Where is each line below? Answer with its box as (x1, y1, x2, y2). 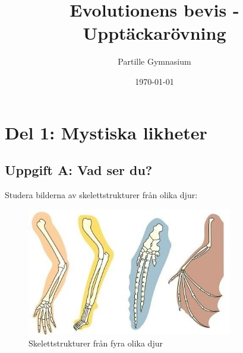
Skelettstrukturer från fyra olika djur (29, 337, 163, 349)
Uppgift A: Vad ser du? (5, 161, 153, 179)
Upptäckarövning (83, 21, 226, 45)
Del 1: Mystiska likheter (5, 120, 207, 144)
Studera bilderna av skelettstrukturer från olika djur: (5, 188, 198, 201)
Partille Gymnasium (118, 55, 191, 68)
